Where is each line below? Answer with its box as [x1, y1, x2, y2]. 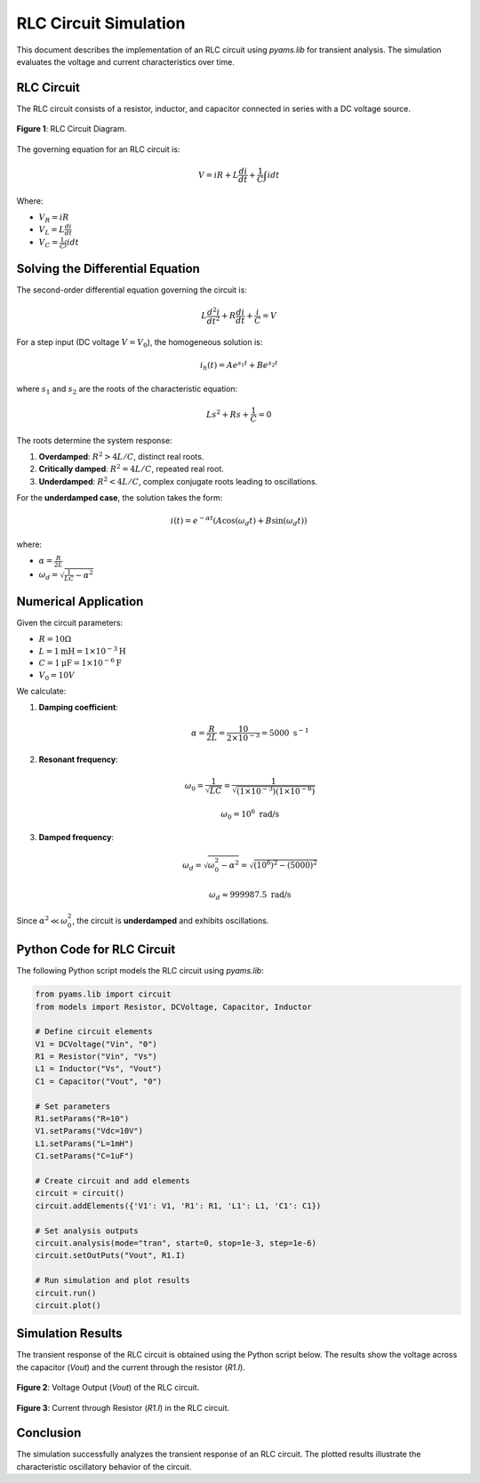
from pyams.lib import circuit [35, 990, 172, 999]
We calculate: [16, 685, 67, 696]
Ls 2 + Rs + [205, 407, 249, 420]
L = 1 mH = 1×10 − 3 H [38, 645, 126, 656]
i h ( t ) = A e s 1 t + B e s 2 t [200, 358, 278, 373]
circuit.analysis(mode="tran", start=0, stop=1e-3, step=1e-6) [35, 1238, 317, 1248]
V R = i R [38, 212, 69, 224]
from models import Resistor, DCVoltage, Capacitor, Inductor [35, 1001, 312, 1012]
